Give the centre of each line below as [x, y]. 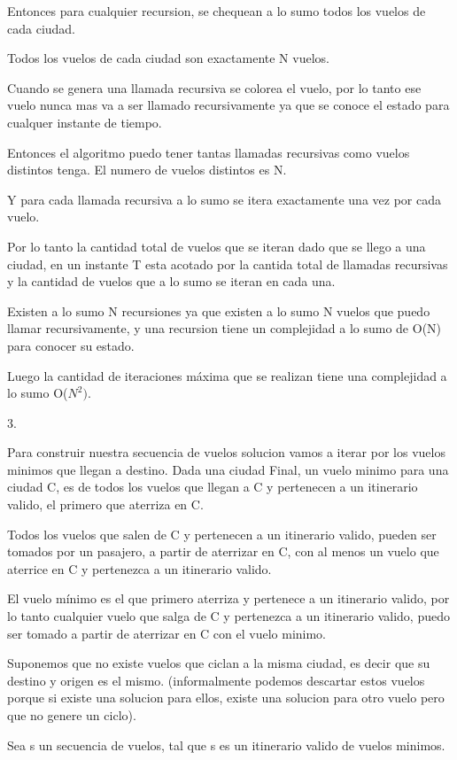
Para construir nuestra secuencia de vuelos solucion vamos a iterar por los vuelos [226, 452]
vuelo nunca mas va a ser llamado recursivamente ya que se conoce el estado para [228, 105]
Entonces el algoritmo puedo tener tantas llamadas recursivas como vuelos [209, 152]
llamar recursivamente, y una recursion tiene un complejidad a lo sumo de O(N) [225, 328]
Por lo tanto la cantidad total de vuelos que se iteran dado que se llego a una [217, 246]
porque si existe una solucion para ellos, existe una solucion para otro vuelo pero [226, 698]
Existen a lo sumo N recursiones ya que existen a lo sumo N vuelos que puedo [219, 310]
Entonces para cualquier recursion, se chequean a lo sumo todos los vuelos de [217, 11]
